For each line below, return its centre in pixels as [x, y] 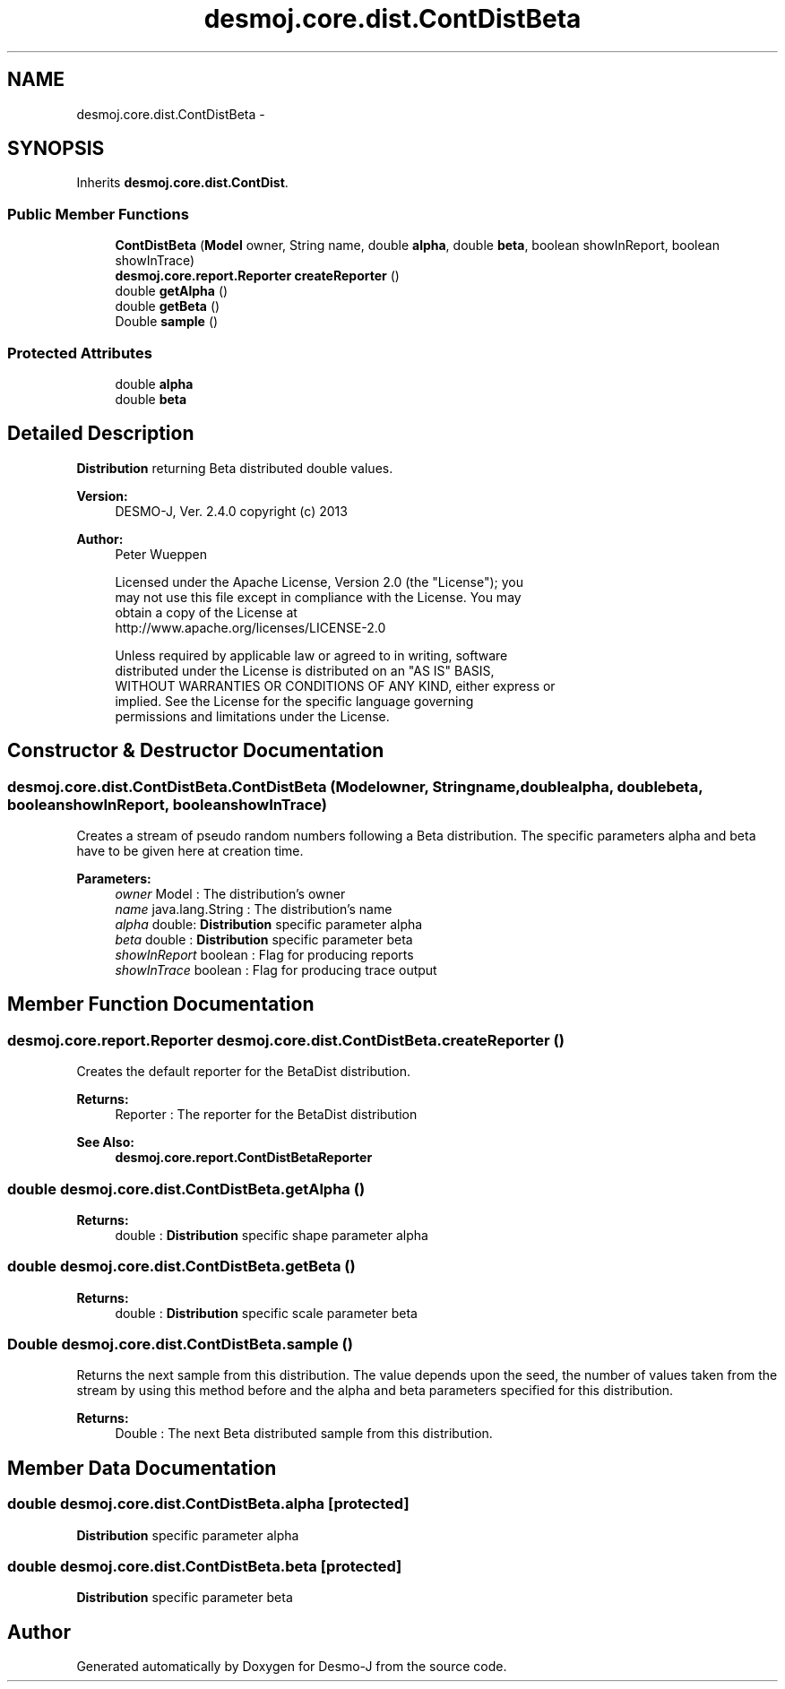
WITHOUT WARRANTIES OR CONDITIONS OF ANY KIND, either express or [335, 685]
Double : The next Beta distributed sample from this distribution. [304, 1434]
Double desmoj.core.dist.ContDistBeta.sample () [180, 1344]
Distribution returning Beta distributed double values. [235, 468]
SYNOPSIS [56, 149]
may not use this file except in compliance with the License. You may [318, 597]
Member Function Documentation [161, 1004]
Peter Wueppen [161, 554]
